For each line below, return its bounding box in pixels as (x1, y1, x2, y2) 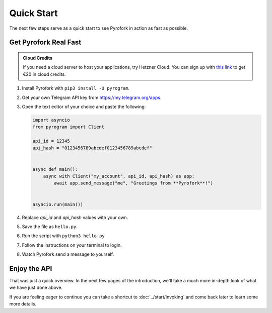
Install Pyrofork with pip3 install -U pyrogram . (22, 85, 130, 91)
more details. (9, 301, 37, 307)
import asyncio (32, 117, 70, 123)
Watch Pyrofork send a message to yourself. (22, 251, 114, 257)
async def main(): (32, 166, 78, 172)
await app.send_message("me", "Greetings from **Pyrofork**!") (53, 180, 214, 186)
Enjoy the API (9, 264, 52, 273)
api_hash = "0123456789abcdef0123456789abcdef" (32, 145, 152, 151)
